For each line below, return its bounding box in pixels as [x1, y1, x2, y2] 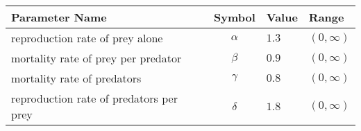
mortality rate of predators [11, 70, 142, 86]
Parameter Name [11, 9, 107, 25]
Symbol [213, 9, 255, 25]
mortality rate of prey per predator [11, 50, 182, 66]
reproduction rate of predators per [11, 90, 178, 106]
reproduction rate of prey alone [11, 30, 163, 46]
